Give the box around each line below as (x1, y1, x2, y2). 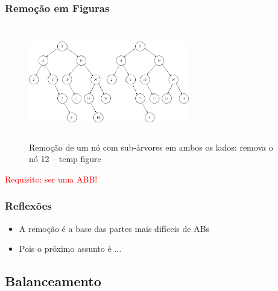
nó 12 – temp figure (29, 152, 101, 165)
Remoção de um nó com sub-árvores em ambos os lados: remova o (29, 140, 273, 153)
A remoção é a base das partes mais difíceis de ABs (19, 222, 210, 234)
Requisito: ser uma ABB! (5, 172, 98, 185)
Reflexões (5, 198, 52, 213)
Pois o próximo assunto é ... (19, 242, 122, 255)
